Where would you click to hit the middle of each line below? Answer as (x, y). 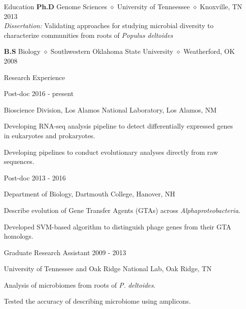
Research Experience (35, 77)
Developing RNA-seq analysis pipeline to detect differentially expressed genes (119, 126)
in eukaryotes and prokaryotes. (50, 135)
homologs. (19, 236)
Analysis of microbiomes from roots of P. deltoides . (80, 285)
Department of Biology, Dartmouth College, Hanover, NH (90, 194)
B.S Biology (22, 51)
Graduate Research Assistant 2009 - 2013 (65, 252)
